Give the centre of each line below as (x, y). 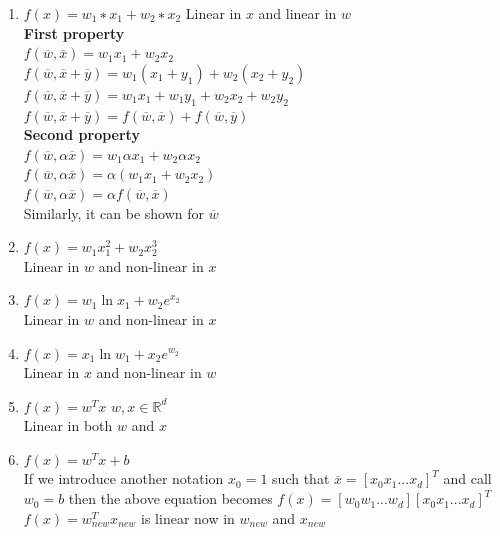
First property (74, 32)
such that (301, 478)
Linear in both (68, 425)
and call (467, 478)
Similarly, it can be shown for (114, 212)
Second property (81, 134)
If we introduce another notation (123, 478)
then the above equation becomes (170, 498)
